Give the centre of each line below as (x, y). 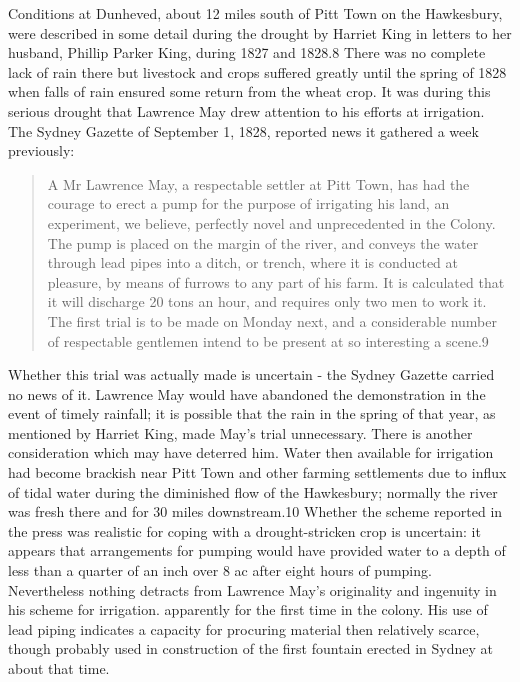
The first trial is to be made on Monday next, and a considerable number (272, 320)
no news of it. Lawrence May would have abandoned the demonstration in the (247, 393)
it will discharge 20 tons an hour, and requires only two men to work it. (267, 301)
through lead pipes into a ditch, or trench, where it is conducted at (253, 262)
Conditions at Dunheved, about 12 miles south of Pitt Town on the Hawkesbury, (255, 13)
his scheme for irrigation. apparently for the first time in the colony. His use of (248, 609)
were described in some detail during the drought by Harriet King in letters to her (260, 32)
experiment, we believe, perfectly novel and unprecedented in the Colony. (271, 222)
